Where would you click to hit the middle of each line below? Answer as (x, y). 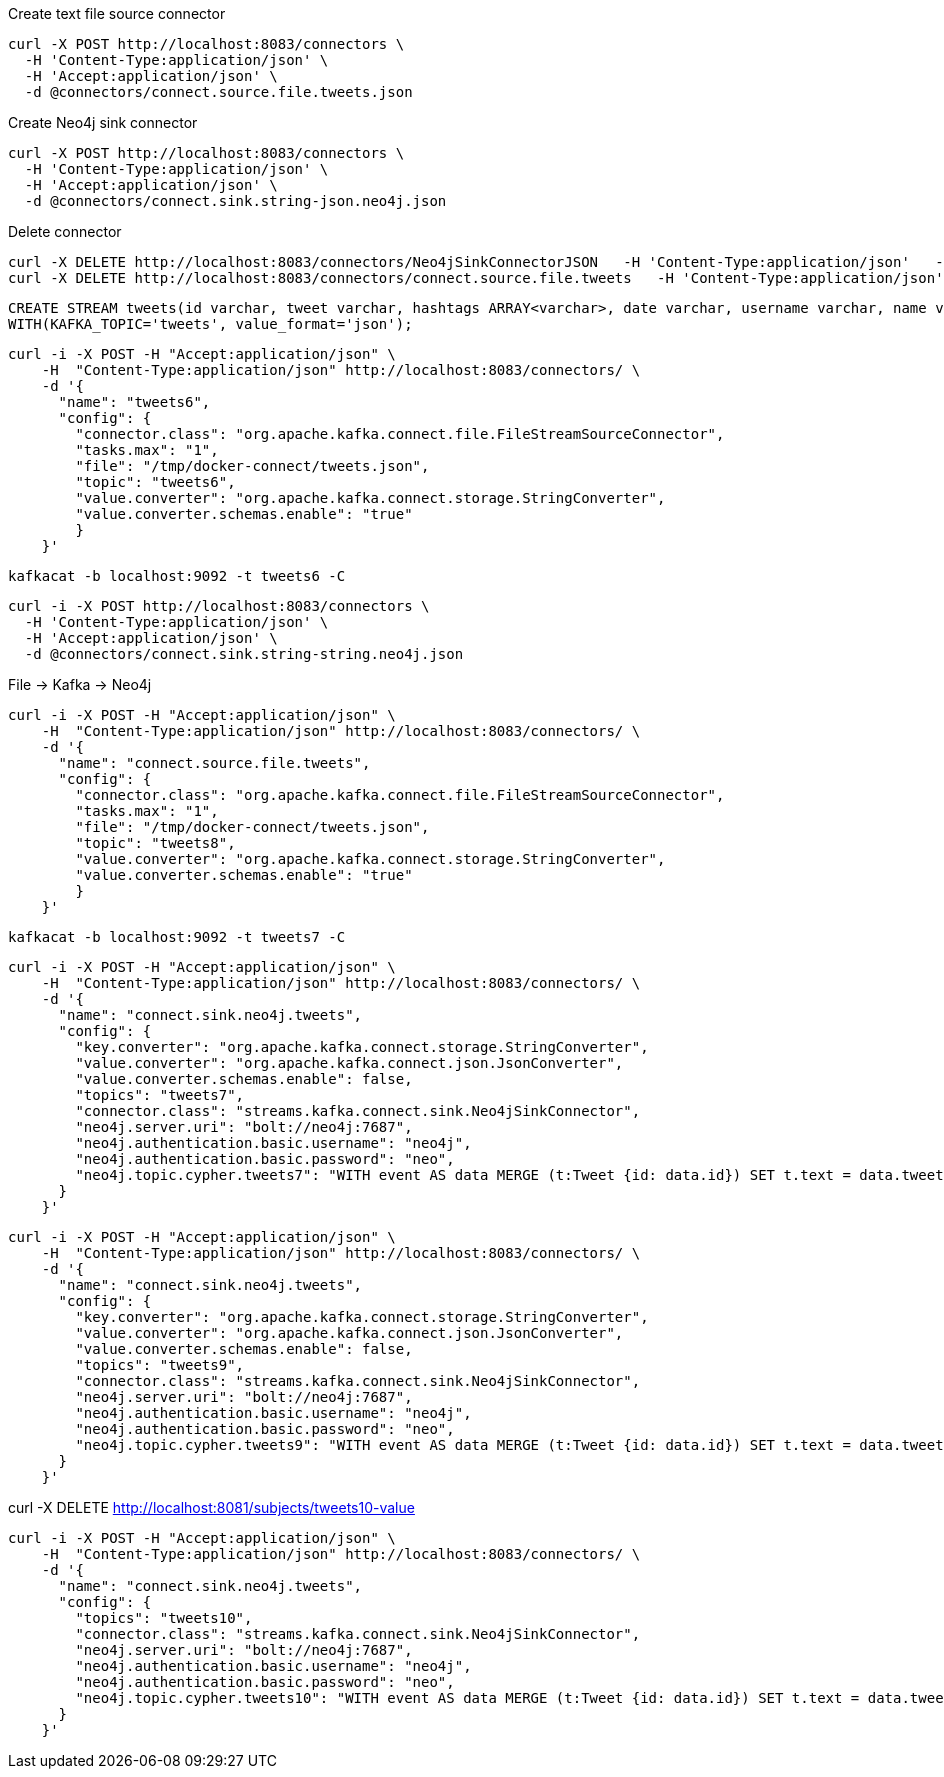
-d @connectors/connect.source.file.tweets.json (218, 92)
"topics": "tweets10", (164, 1618)
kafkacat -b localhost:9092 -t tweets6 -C (177, 576)
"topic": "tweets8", (155, 843)
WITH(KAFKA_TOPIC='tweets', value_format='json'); (210, 324)
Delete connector (65, 231)
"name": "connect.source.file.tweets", (214, 763)
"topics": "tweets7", (160, 1095)
